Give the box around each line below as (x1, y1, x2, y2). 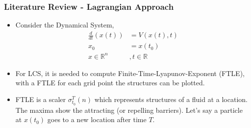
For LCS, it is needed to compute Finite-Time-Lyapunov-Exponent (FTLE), (15, 68, 245, 78)
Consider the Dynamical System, (15, 20, 114, 30)
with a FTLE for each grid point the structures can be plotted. (15, 77, 205, 88)
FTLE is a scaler (15, 94, 66, 104)
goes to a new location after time (47, 114, 147, 125)
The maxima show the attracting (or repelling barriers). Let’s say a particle (15, 104, 243, 115)
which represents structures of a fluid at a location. (94, 94, 248, 104)
